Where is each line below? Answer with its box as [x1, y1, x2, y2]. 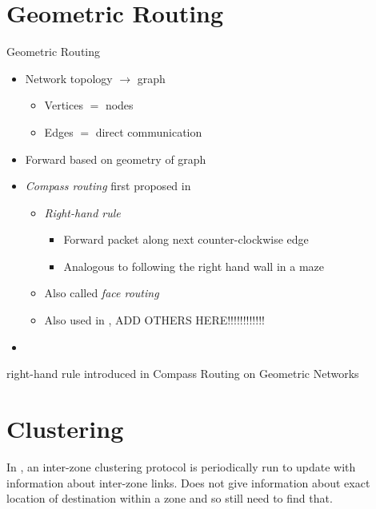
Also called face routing [44, 284, 159, 301]
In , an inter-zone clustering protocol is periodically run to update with [6, 458, 356, 475]
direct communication [95, 123, 202, 140]
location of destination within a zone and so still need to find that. [6, 490, 333, 507]
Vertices [44, 97, 83, 113]
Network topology [25, 70, 113, 86]
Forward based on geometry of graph [25, 150, 206, 167]
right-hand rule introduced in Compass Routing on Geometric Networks [6, 365, 359, 382]
